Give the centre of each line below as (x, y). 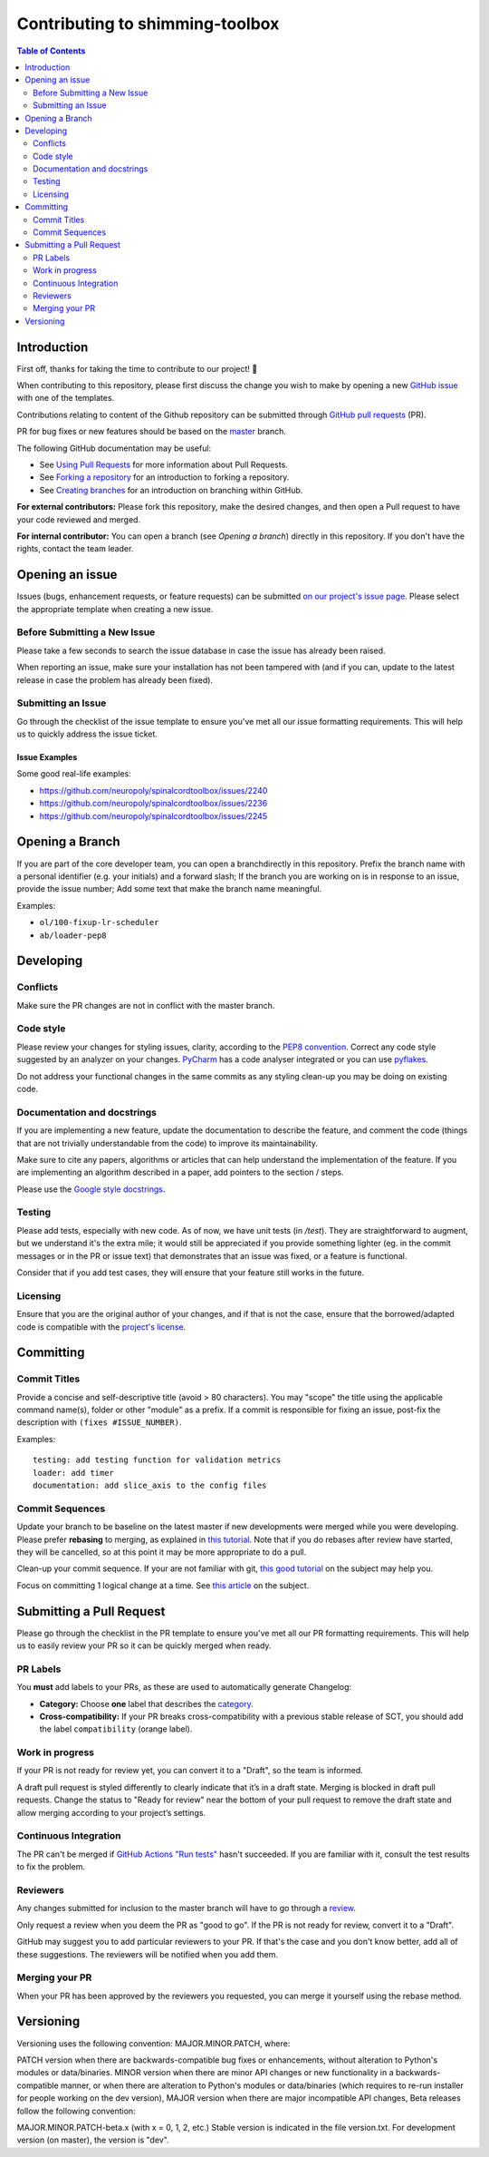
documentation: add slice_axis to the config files (150, 1486)
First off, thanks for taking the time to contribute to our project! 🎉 (137, 368)
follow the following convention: (76, 2111)
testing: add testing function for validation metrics (157, 1460)
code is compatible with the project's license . (101, 1327)
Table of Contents (51, 51)
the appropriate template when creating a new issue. (115, 609)
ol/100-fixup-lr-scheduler (99, 922)
